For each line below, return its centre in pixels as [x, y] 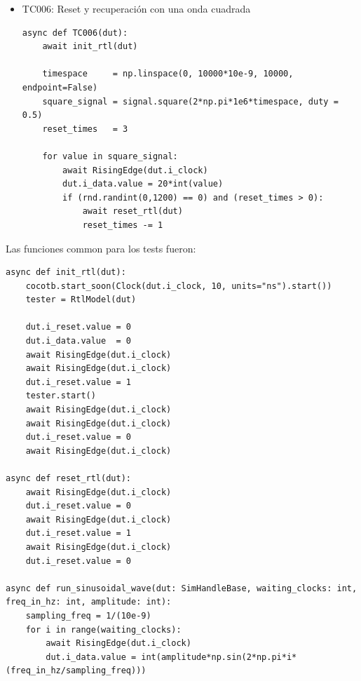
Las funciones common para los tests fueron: [101, 248]
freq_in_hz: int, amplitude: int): [89, 602]
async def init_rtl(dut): [66, 272]
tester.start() [61, 396]
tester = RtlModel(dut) [81, 300]
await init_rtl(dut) [90, 47]
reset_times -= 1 [123, 225]
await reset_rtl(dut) [132, 211]
